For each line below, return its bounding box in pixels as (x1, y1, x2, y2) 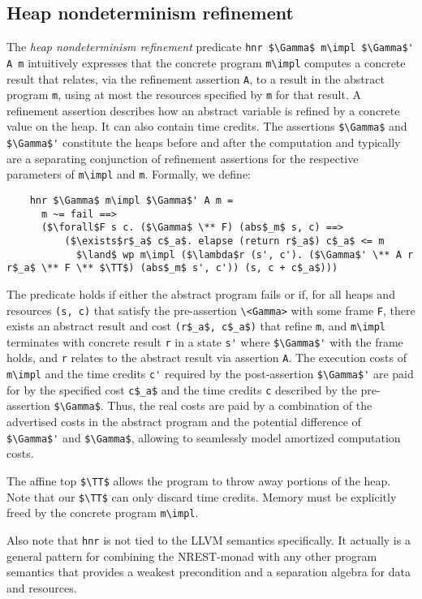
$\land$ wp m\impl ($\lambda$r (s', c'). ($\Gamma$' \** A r (75, 248, 414, 261)
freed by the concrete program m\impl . (6, 504, 199, 521)
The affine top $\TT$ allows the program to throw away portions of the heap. (6, 472, 391, 489)
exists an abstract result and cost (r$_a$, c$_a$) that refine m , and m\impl (6, 317, 386, 334)
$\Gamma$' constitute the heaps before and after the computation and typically (6, 134, 401, 151)
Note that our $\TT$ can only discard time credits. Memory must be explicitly (6, 488, 397, 505)
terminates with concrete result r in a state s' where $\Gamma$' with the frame (6, 333, 403, 350)
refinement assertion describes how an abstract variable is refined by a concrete (6, 101, 400, 119)
